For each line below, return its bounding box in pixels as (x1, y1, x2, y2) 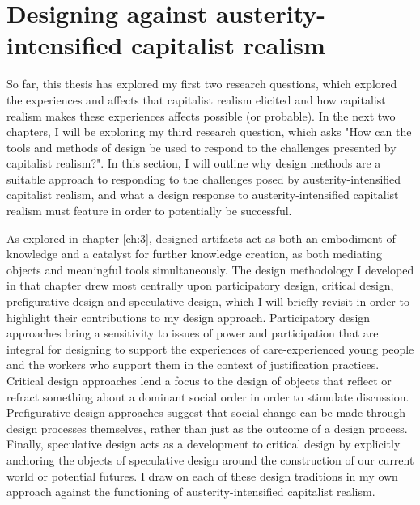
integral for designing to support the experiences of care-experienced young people (6, 340, 414, 357)
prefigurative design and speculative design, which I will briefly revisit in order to (6, 293, 409, 310)
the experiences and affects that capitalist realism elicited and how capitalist (6, 91, 386, 108)
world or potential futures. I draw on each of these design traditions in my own (6, 467, 398, 484)
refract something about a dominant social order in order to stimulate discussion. (6, 388, 409, 405)
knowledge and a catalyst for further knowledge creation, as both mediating (6, 245, 382, 262)
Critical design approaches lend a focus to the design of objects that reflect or (6, 372, 392, 388)
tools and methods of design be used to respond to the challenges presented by (6, 138, 397, 155)
